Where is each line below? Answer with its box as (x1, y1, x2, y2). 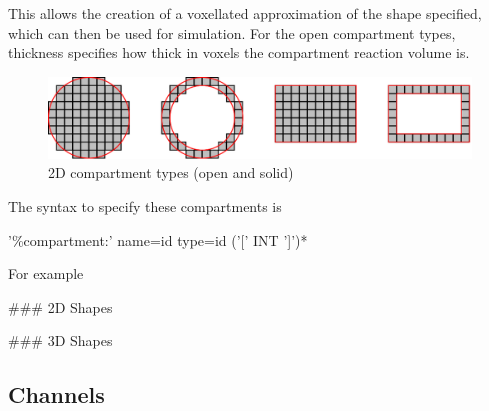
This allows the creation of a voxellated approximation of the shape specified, (8, 3, 482, 23)
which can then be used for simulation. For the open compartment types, (8, 22, 456, 43)
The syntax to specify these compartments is (8, 195, 282, 216)
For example (8, 263, 84, 284)
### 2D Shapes (8, 296, 113, 317)
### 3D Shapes (8, 330, 113, 351)
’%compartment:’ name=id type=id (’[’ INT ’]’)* (8, 229, 308, 250)
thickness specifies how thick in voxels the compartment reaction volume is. (8, 42, 470, 63)
